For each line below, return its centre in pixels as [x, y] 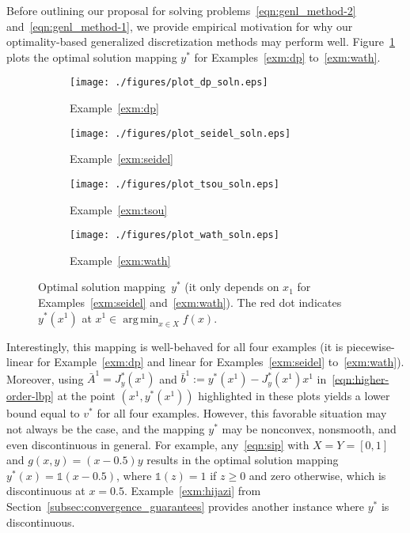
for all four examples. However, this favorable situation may [242, 413]
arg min [141, 319]
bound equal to [43, 413]
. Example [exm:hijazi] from [192, 491]
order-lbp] [30, 396]
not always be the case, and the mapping [106, 429]
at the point [86, 396]
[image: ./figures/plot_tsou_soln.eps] [175, 184]
